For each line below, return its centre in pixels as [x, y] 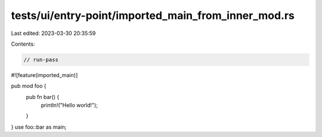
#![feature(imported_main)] [44, 75]
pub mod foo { [29, 86]
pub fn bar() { [43, 97]
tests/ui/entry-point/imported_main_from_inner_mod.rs [153, 15]
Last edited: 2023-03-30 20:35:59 [53, 33]
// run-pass [41, 60]
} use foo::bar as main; [39, 127]
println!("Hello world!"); [69, 105]
